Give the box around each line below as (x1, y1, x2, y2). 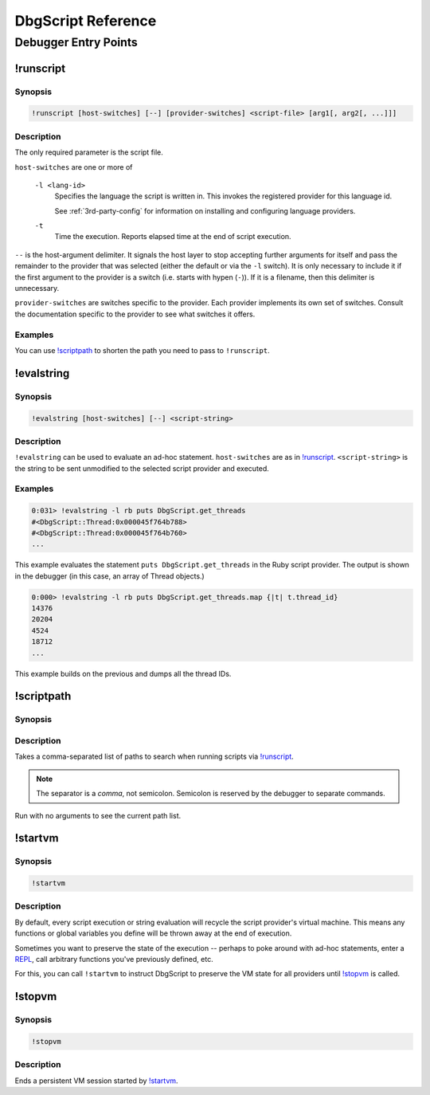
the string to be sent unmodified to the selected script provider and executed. (14, 463, 270, 473)
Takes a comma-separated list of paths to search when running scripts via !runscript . (14, 752, 294, 761)
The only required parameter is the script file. (14, 147, 163, 157)
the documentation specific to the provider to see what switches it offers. (14, 309, 256, 319)
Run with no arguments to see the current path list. (14, 810, 182, 820)
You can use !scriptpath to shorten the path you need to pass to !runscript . (14, 345, 270, 355)
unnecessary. (14, 284, 60, 293)
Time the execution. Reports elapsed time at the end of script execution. (54, 232, 291, 241)
